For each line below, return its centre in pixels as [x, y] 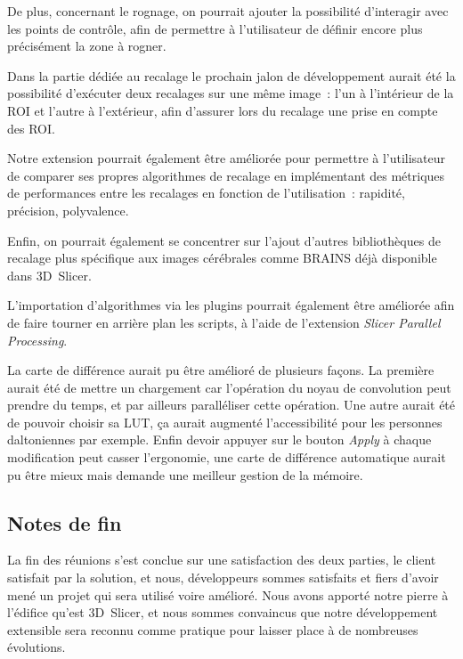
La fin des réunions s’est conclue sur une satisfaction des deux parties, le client [222, 560]
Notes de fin [65, 522]
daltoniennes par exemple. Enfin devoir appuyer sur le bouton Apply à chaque [219, 439]
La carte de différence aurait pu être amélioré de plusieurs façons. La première [221, 370]
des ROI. [31, 128]
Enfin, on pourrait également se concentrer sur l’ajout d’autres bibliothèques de [224, 240]
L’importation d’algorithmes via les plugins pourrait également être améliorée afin [231, 305]
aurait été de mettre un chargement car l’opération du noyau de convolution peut [229, 387]
